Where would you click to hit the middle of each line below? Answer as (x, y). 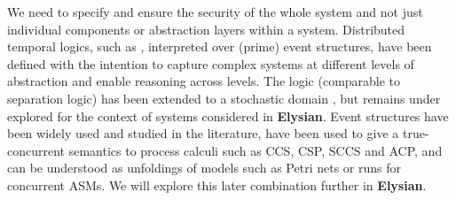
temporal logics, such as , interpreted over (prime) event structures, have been (220, 46)
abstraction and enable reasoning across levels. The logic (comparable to (204, 81)
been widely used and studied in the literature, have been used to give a (203, 133)
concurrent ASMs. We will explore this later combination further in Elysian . (217, 185)
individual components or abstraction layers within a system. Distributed (206, 29)
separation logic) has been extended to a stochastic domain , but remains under (224, 98)
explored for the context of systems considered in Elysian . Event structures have (228, 115)
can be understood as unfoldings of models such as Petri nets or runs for (204, 168)
